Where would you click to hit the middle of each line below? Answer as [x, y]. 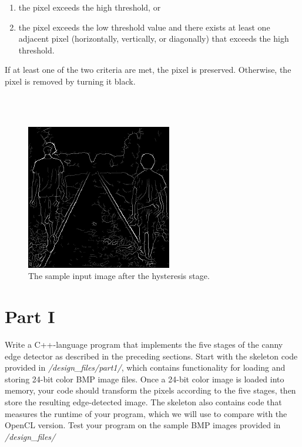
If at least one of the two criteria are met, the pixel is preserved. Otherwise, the [148, 70]
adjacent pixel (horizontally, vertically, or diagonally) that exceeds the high [154, 38]
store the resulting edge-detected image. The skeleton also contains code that [143, 402]
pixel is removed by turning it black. [70, 81]
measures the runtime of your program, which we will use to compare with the [146, 413]
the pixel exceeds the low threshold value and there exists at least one [144, 27]
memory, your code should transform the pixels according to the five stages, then [150, 390]
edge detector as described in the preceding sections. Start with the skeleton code [151, 356]
